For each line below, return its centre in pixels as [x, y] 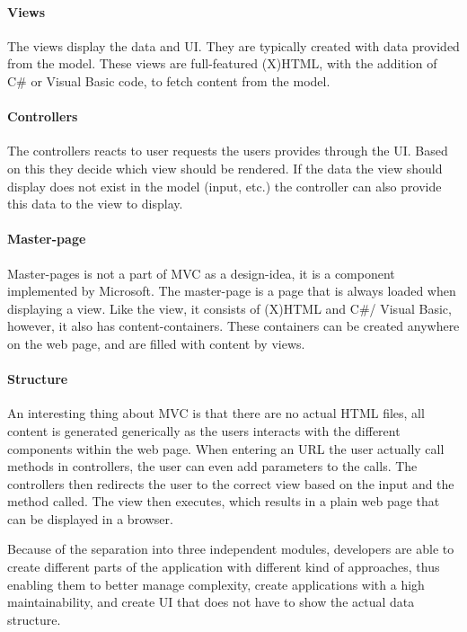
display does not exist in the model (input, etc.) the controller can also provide [225, 186]
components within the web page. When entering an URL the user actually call [226, 448]
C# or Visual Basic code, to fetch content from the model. [169, 80]
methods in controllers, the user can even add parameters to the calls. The [212, 466]
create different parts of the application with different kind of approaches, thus [224, 567]
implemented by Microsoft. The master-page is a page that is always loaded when [232, 291]
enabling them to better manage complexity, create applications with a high [216, 584]
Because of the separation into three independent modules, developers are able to [231, 549]
